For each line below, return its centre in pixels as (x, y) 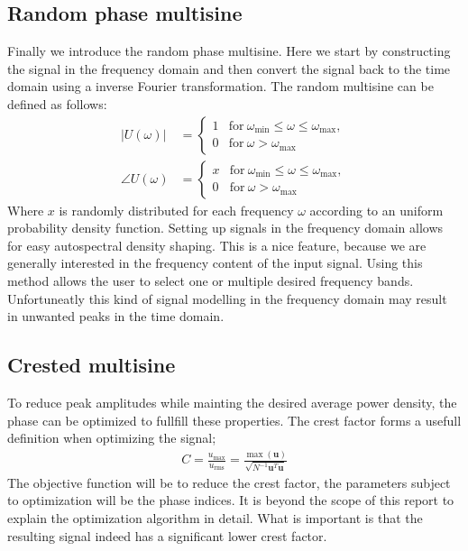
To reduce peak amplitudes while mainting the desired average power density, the (232, 402)
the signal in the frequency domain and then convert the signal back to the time (229, 68)
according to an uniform (376, 210)
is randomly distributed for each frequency (176, 210)
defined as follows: (57, 103)
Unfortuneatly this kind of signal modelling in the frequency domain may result (227, 298)
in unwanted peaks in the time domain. (116, 316)
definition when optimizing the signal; (112, 438)
